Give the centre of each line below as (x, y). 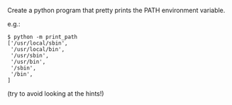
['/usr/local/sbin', (38, 43)
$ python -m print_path (43, 37)
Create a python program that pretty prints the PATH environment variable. (116, 10)
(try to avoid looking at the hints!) (56, 94)
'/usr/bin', (28, 62)
